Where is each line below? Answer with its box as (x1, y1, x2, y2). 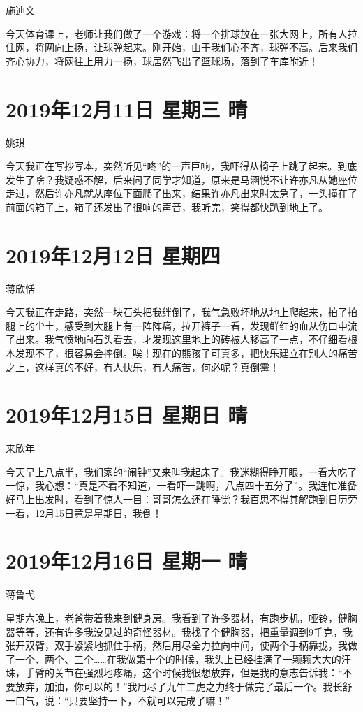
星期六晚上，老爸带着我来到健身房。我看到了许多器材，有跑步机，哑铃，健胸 (6, 610, 357, 625)
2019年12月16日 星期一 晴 (6, 546, 248, 575)
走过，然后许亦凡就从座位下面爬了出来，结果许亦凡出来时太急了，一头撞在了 (6, 186, 357, 201)
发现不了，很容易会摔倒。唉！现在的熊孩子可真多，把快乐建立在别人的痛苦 (15, 345, 357, 360)
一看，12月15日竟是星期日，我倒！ (6, 505, 162, 520)
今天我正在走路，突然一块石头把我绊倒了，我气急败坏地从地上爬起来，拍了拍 (6, 305, 357, 319)
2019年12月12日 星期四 (6, 240, 221, 269)
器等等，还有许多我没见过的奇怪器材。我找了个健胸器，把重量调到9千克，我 (6, 624, 353, 639)
